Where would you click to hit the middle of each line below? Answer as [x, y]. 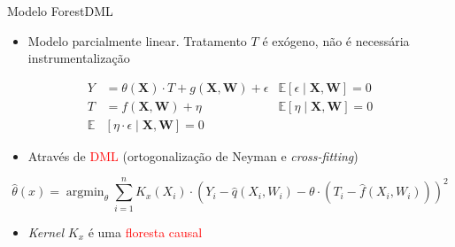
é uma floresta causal [145, 232]
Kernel [46, 232]
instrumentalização [79, 58]
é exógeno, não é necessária [336, 40]
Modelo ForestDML [60, 11]
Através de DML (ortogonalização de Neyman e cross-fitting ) [193, 155]
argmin [85, 193]
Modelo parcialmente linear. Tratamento [137, 40]
